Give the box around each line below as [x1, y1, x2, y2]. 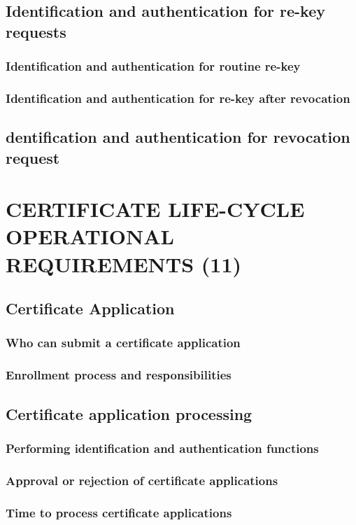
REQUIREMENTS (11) [6, 249, 242, 278]
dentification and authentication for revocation [6, 126, 350, 148]
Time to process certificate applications [6, 503, 232, 521]
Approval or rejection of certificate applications [6, 471, 278, 489]
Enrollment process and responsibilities [6, 366, 232, 384]
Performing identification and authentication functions [6, 439, 319, 456]
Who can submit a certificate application [6, 334, 241, 351]
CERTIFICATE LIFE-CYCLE [6, 195, 305, 223]
